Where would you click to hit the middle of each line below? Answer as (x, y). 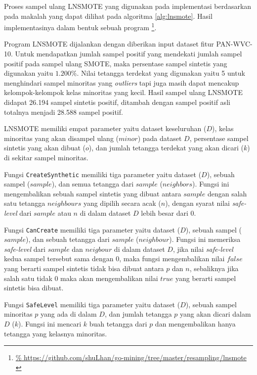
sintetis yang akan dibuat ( (45, 148)
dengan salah (227, 193)
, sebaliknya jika (214, 268)
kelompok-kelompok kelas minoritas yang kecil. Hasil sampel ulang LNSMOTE (123, 92)
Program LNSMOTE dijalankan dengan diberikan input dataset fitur (109, 44)
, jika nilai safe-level (203, 249)
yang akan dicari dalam (215, 314)
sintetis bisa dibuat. (34, 288)
